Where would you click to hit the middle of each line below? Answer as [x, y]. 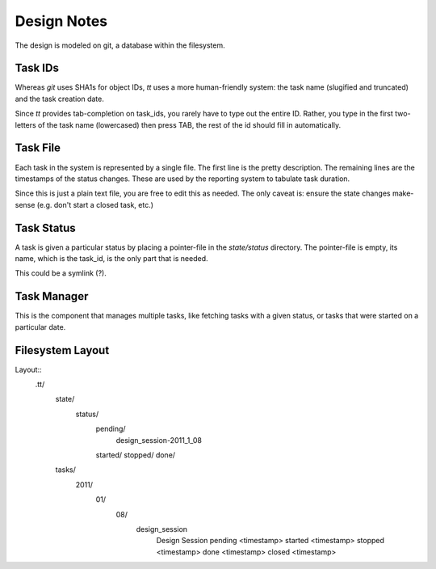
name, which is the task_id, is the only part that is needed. [111, 258]
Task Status [45, 228]
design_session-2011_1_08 [159, 440]
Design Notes [61, 21]
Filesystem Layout [62, 350]
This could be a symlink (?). [61, 273]
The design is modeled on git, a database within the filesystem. [120, 45]
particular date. [40, 327]
